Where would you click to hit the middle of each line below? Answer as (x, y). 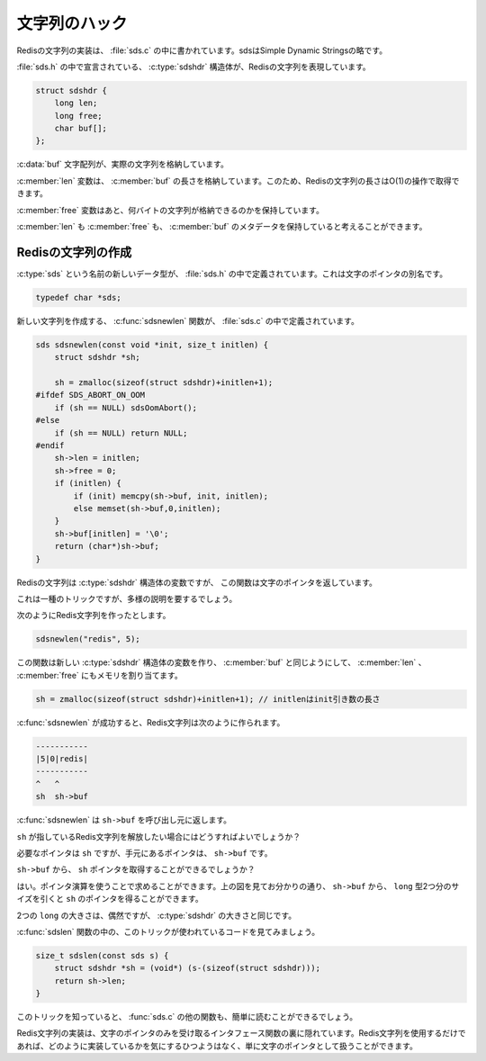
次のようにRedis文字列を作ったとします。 (94, 616)
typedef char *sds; (78, 297)
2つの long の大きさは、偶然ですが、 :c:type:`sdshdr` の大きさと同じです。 (157, 915)
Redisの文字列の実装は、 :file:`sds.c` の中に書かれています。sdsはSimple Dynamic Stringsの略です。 (202, 50)
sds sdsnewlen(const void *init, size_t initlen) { (152, 345)
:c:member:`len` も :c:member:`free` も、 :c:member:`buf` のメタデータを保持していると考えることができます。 (222, 227)
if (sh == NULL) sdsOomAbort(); (126, 408)
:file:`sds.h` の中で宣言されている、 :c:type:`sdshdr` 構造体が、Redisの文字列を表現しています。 (193, 67)
